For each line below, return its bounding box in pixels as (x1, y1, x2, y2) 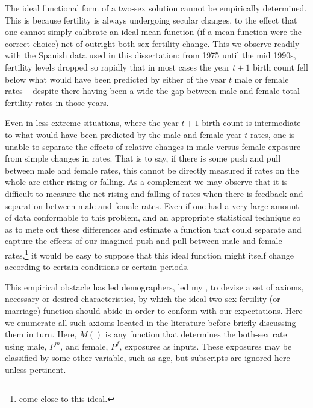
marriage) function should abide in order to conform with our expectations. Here (5, 304, 303, 316)
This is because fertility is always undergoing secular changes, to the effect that (5, 13, 297, 26)
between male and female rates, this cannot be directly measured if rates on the (5, 163, 299, 176)
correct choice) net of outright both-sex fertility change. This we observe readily (5, 37, 300, 49)
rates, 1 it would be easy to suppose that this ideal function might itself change (5, 246, 294, 261)
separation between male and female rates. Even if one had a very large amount (5, 199, 299, 212)
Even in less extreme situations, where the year (5, 116, 179, 129)
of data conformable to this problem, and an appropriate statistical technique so (5, 211, 301, 224)
